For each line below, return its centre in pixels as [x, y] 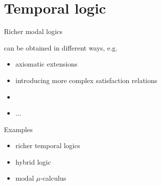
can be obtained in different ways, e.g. [61, 47]
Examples [18, 129]
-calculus [53, 178]
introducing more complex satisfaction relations [86, 80]
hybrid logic [33, 161]
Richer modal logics [33, 31]
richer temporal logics [48, 145]
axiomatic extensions [46, 64]
